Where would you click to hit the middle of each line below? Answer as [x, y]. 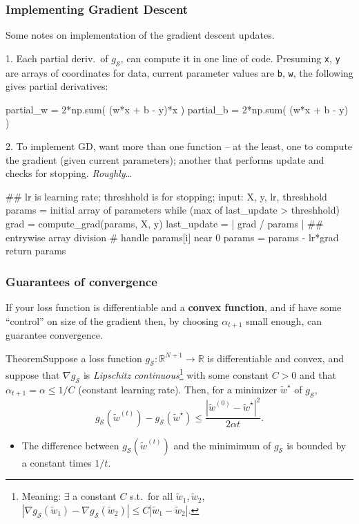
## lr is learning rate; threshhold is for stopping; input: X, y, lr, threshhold [166, 196]
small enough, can [284, 320]
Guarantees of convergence [81, 281]
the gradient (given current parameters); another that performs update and [165, 159]
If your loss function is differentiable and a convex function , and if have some [174, 307]
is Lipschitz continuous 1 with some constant [176, 374]
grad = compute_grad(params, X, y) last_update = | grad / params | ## [165, 224]
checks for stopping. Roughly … [69, 173]
